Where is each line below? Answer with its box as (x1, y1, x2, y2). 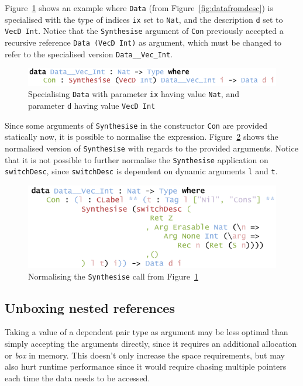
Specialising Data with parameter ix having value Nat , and (28, 88, 239, 100)
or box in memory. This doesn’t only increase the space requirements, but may (5, 349, 285, 361)
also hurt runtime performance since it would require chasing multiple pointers (5, 360, 287, 373)
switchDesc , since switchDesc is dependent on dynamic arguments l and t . (5, 165, 278, 177)
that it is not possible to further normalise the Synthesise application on (5, 153, 268, 166)
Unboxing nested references (5, 298, 175, 316)
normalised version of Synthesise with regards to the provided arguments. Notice (5, 142, 298, 154)
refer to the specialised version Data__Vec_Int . (5, 47, 173, 60)
